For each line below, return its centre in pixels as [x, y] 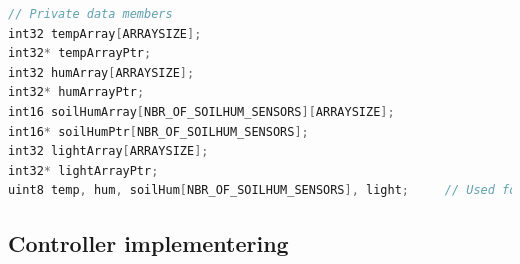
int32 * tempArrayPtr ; [80, 53]
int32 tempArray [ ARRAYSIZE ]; [105, 33]
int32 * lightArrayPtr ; [83, 170]
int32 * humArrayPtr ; [76, 92]
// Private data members [90, 14]
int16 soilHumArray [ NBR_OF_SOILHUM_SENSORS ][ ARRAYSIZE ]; [201, 111]
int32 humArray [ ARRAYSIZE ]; [101, 72]
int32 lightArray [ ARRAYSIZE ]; [108, 151]
